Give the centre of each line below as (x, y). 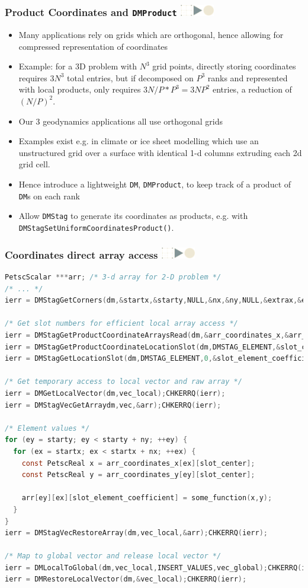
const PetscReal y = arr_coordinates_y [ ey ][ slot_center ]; (138, 475)
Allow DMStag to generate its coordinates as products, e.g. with (133, 216)
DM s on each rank (49, 196)
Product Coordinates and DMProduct (91, 12)
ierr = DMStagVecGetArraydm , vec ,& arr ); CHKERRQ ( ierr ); (113, 405)
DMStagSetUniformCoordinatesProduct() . (96, 227)
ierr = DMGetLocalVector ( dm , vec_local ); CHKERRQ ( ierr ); (115, 393)
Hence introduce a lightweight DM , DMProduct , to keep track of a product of (155, 184)
